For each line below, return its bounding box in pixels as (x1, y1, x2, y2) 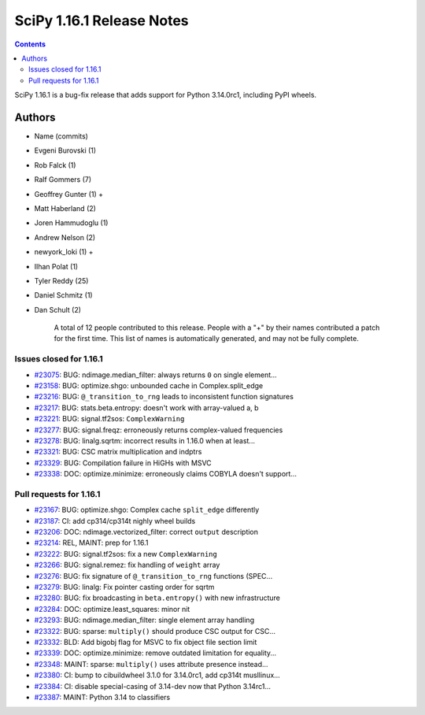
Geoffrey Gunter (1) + (34, 189, 104, 198)
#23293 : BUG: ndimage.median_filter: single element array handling (34, 615, 255, 625)
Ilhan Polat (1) (34, 261, 79, 271)
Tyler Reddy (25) (34, 276, 89, 285)
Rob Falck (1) (34, 160, 76, 169)
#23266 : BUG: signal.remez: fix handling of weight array (34, 560, 220, 570)
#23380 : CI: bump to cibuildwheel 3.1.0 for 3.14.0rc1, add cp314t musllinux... (34, 670, 281, 680)
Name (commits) (34, 132, 88, 141)
